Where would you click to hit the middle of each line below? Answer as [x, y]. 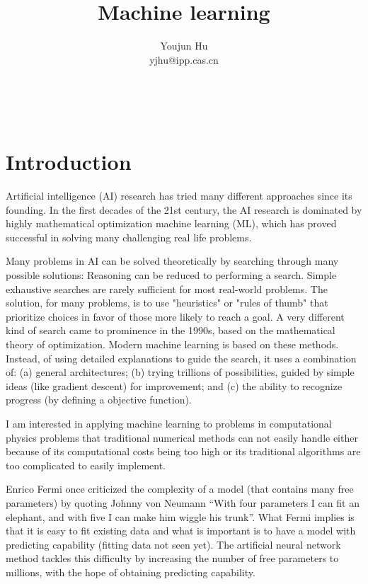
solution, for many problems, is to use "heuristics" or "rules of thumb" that [167, 303]
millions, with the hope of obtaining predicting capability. [131, 572]
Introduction [69, 162]
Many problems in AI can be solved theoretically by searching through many [172, 261]
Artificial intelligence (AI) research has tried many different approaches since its [179, 196]
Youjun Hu [184, 46]
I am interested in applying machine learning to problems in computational [169, 423]
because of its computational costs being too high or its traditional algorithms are [183, 451]
